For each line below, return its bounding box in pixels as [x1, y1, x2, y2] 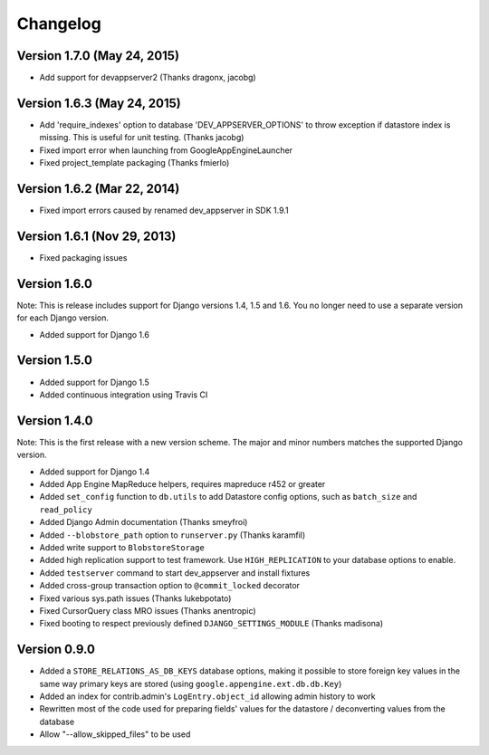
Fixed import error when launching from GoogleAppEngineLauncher [39, 145, 293, 156]
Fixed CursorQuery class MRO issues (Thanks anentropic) [39, 605, 257, 616]
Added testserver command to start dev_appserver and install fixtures [39, 567, 311, 578]
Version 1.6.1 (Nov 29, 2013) [16, 228, 177, 244]
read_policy [39, 504, 92, 515]
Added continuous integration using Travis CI [39, 389, 208, 400]
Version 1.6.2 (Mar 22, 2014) [16, 181, 180, 196]
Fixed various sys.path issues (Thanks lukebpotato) [39, 593, 232, 604]
